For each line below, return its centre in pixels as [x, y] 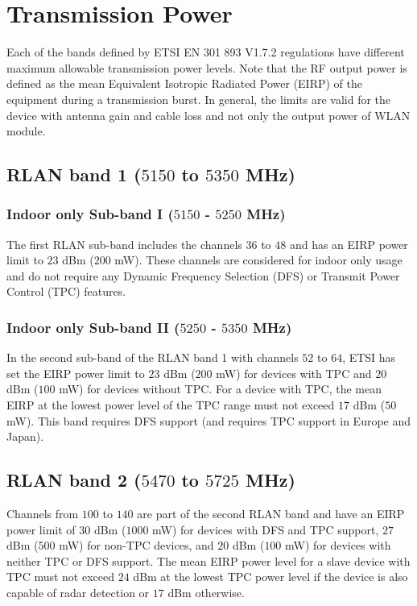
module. [26, 131]
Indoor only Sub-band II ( [93, 327]
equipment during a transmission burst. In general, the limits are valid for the [199, 99]
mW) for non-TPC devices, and [136, 545]
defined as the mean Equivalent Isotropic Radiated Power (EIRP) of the [185, 83]
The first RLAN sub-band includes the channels [124, 244]
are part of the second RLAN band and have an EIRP [271, 514]
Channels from [43, 514]
